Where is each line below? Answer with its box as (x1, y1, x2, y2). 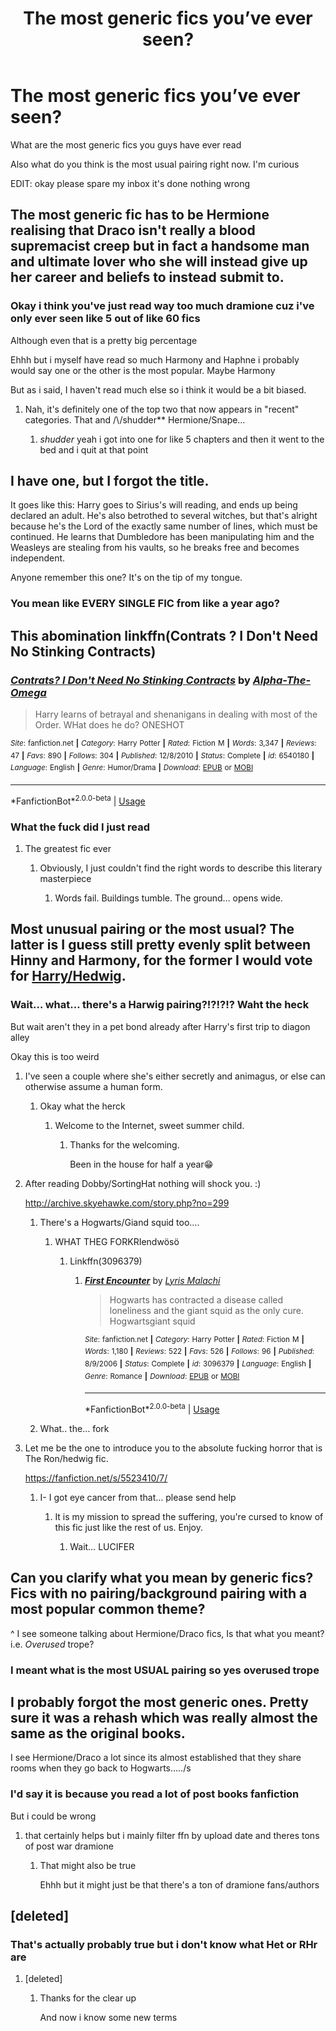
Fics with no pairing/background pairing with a (10, 1585, 308, 1602)
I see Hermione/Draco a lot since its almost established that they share (10, 1752, 302, 1764)
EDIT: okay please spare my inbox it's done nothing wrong (10, 177, 251, 189)
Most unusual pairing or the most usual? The (10, 921, 295, 938)
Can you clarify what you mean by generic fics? (10, 1570, 314, 1587)
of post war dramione (24, 1840, 114, 1852)
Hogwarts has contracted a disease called (109, 1293, 284, 1306)
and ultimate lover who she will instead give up (10, 253, 308, 271)
